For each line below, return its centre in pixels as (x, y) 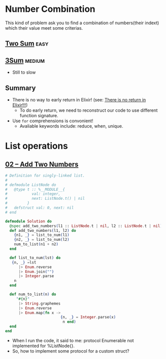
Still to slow (24, 72)
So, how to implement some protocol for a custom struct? (71, 351)
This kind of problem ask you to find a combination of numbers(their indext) (82, 23)
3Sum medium (25, 60)
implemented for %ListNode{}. (43, 346)
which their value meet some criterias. (44, 28)
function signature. (39, 115)
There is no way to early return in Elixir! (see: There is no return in (79, 99)
